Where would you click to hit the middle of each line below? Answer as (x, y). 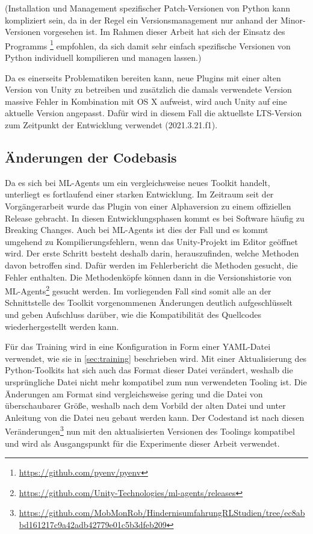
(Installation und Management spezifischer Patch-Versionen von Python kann (148, 8)
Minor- (293, 20)
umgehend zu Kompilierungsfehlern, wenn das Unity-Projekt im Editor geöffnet (151, 241)
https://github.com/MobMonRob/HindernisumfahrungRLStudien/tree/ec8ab (162, 513)
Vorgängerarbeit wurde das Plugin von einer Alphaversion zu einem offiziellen (148, 206)
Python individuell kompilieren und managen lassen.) (103, 57)
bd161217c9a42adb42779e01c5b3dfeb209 (93, 524)
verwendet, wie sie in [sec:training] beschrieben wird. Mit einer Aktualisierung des (156, 358)
